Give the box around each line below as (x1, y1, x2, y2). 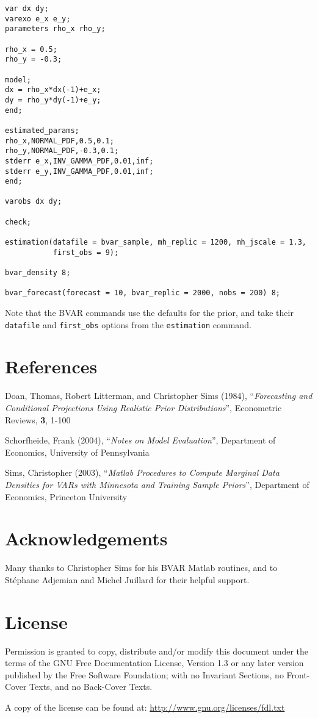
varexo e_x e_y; (5, 14, 71, 23)
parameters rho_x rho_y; (5, 24, 106, 34)
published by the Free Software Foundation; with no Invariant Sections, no (5, 668, 284, 681)
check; (5, 217, 31, 226)
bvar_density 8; (5, 268, 71, 278)
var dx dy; (5, 4, 49, 13)
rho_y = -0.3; (5, 55, 62, 64)
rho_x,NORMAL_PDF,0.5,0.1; (5, 136, 114, 145)
